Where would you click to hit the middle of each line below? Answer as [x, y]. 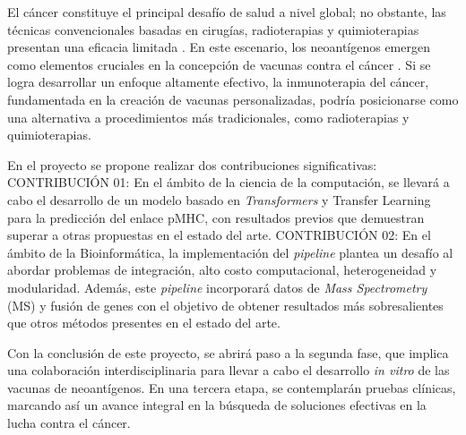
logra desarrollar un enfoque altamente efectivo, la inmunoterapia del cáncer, [218, 82]
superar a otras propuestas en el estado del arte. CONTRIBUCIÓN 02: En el [219, 235]
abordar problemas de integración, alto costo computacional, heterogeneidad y [222, 270]
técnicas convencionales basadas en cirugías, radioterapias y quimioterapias [213, 29]
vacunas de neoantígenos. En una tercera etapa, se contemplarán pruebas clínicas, [232, 387]
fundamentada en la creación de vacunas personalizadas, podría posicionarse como [233, 99]
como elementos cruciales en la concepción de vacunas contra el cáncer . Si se [219, 64]
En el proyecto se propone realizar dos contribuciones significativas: [192, 164]
